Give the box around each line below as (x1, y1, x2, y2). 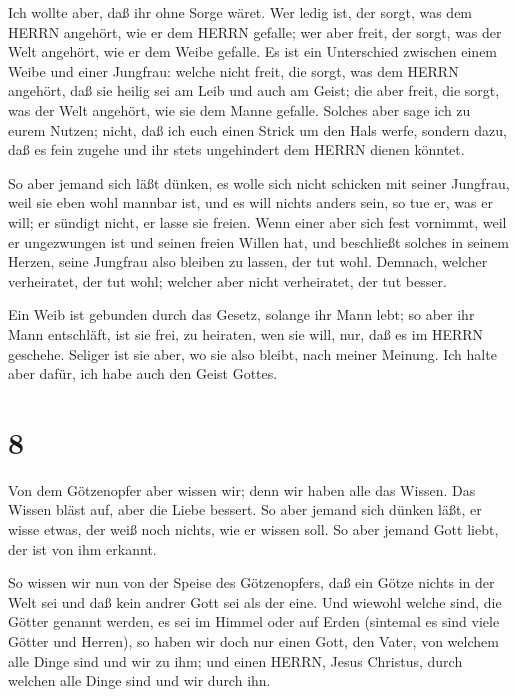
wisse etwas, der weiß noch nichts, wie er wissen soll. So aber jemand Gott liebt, (8, 519, 499, 539)
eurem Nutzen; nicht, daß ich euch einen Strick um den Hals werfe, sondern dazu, (8, 119, 507, 140)
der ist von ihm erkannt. (8, 538, 157, 559)
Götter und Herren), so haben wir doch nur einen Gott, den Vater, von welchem (8, 630, 499, 651)
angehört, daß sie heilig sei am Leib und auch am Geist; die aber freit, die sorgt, (8, 80, 500, 101)
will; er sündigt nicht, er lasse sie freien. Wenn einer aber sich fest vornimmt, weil (8, 211, 507, 232)
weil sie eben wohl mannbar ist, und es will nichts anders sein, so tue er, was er (8, 192, 493, 213)
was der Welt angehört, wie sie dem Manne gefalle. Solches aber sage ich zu (8, 99, 471, 120)
